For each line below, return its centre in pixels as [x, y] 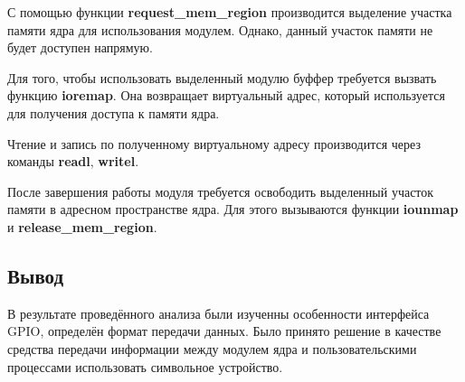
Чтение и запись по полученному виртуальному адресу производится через [214, 143]
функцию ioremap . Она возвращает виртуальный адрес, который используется [226, 95]
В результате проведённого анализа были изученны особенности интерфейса [218, 313]
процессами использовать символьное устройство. [145, 366]
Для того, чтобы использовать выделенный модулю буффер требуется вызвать [222, 77]
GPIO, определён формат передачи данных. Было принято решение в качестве [224, 331]
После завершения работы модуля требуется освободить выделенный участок [221, 191]
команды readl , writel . [73, 161]
